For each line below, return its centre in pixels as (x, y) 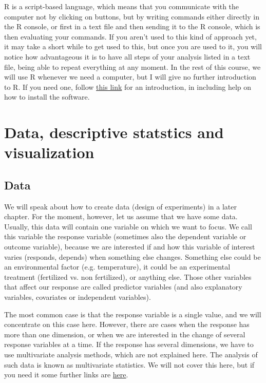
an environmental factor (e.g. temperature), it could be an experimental (117, 267)
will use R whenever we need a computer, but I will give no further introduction (130, 77)
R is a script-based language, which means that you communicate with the (122, 6)
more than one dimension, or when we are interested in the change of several (125, 334)
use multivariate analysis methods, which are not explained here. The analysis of (131, 355)
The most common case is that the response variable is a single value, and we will (133, 314)
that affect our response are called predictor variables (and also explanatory (123, 287)
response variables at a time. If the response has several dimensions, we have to (129, 344)
